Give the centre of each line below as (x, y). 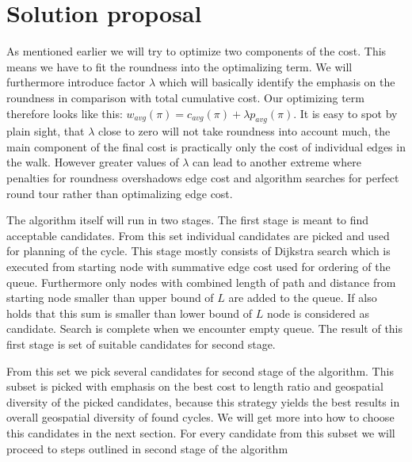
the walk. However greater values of (93, 162)
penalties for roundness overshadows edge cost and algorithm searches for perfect (203, 178)
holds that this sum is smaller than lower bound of (130, 313)
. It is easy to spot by (345, 113)
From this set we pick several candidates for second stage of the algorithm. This (200, 370)
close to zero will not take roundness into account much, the (244, 131)
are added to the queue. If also (303, 298)
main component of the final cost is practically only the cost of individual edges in (206, 146)
